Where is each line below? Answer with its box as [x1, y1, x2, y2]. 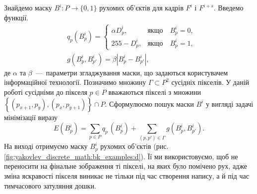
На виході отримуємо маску [4, 141, 88, 151]
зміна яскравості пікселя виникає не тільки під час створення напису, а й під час [4, 171, 249, 181]
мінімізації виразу [4, 112, 58, 122]
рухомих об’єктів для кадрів [99, 2, 184, 12]
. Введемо [213, 2, 244, 12]
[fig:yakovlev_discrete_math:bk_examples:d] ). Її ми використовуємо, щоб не [4, 151, 238, 161]
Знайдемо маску [4, 2, 52, 12]
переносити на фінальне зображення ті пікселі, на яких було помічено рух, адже [4, 161, 247, 171]
